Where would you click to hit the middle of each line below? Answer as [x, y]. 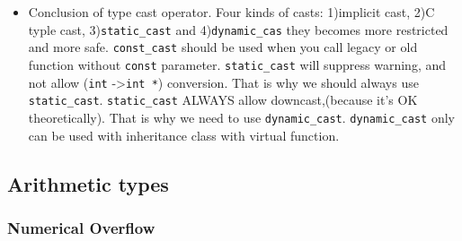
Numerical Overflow [81, 227]
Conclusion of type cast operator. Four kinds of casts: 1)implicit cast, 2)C [231, 12]
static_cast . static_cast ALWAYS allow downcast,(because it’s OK [223, 100]
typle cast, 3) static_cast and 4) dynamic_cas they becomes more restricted [238, 29]
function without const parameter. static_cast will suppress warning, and [237, 64]
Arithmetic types [88, 183]
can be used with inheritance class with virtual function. [184, 135]
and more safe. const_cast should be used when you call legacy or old [223, 47]
